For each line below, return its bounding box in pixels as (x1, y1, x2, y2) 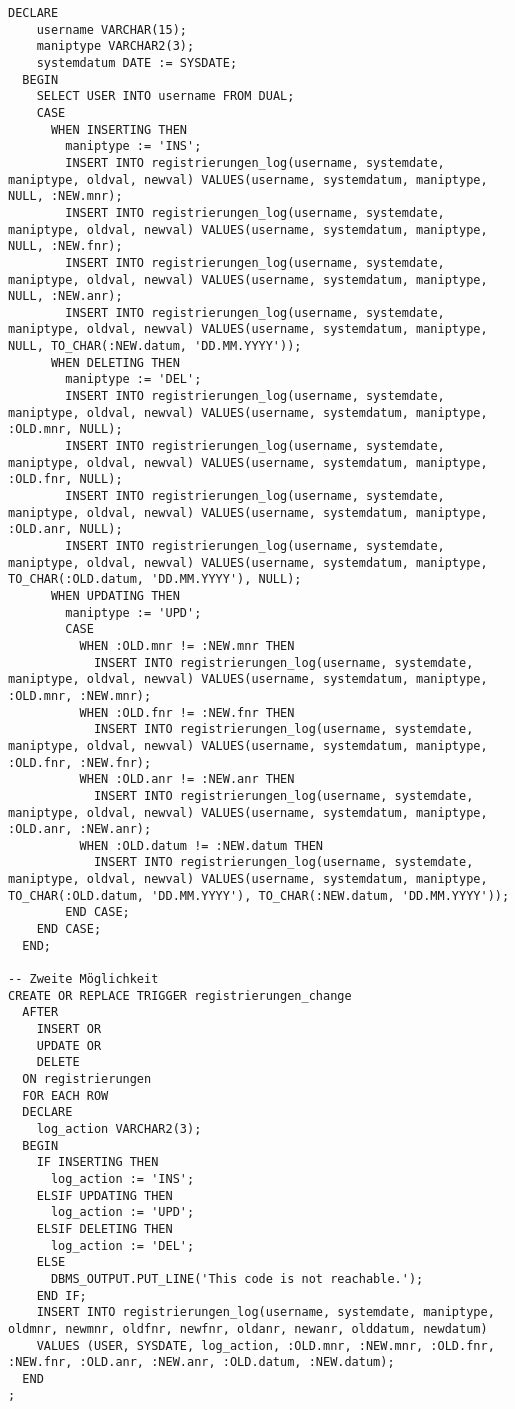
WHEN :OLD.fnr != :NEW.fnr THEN (79, 705, 295, 720)
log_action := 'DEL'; (50, 1238, 195, 1253)
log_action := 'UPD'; (50, 1205, 195, 1220)
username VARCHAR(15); (36, 22, 187, 37)
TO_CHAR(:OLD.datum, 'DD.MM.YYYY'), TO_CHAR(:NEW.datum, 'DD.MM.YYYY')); (8, 888, 510, 903)
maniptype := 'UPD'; (65, 605, 202, 620)
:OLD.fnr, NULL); (8, 472, 123, 487)
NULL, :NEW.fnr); (8, 239, 123, 254)
